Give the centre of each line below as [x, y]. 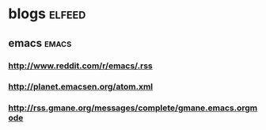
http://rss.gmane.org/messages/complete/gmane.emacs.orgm [133, 108]
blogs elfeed [47, 14]
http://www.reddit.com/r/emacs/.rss [80, 66]
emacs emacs [40, 43]
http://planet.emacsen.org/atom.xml [81, 86]
